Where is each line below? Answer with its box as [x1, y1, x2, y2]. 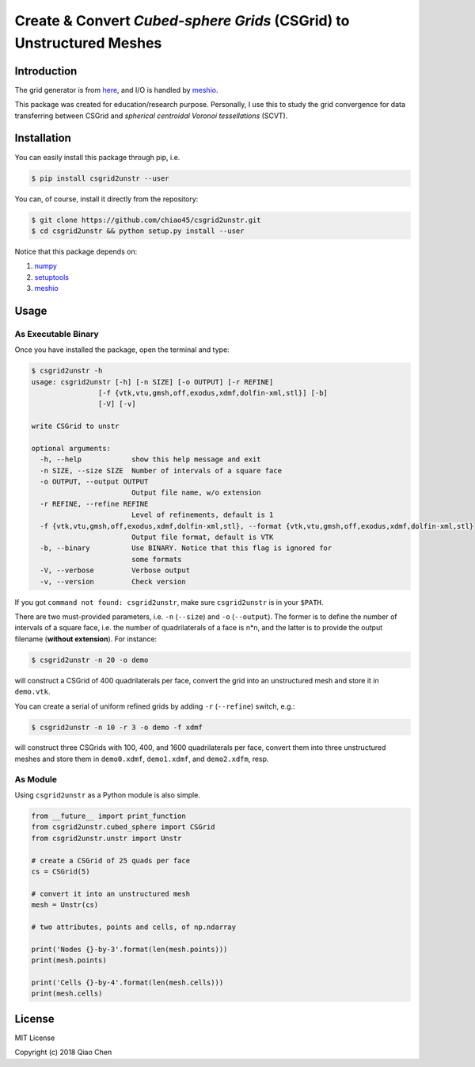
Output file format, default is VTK [131, 533, 274, 542]
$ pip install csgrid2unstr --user [31, 174, 169, 182]
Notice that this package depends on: [14, 247, 138, 256]
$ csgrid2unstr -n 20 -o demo [31, 655, 149, 664]
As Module [14, 774, 58, 785]
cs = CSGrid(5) [31, 866, 90, 876]
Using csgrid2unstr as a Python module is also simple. [14, 790, 201, 800]
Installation [14, 132, 71, 145]
